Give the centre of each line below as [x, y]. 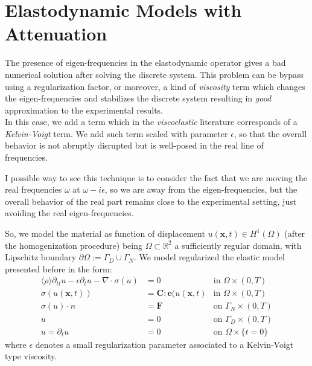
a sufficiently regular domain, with [238, 245]
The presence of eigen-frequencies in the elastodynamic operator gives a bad [145, 63]
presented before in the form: [59, 268]
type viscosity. [31, 356]
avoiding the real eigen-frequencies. [69, 213]
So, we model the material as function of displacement [105, 233]
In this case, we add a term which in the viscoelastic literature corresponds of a [151, 122]
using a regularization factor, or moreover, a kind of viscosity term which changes [155, 86]
